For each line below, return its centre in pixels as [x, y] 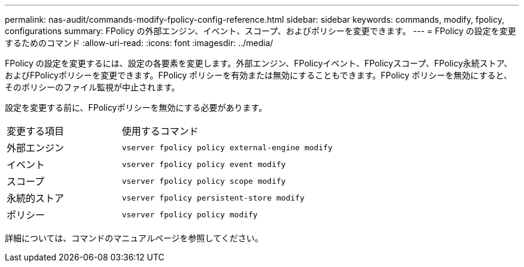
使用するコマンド [160, 131]
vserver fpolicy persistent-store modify [213, 198]
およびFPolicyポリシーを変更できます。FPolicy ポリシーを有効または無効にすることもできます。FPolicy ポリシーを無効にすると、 [258, 75]
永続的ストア [36, 198]
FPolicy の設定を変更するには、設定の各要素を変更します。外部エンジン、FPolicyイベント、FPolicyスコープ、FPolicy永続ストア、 [259, 63]
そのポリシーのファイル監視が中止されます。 [92, 87]
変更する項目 [36, 131]
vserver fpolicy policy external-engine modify [227, 147]
